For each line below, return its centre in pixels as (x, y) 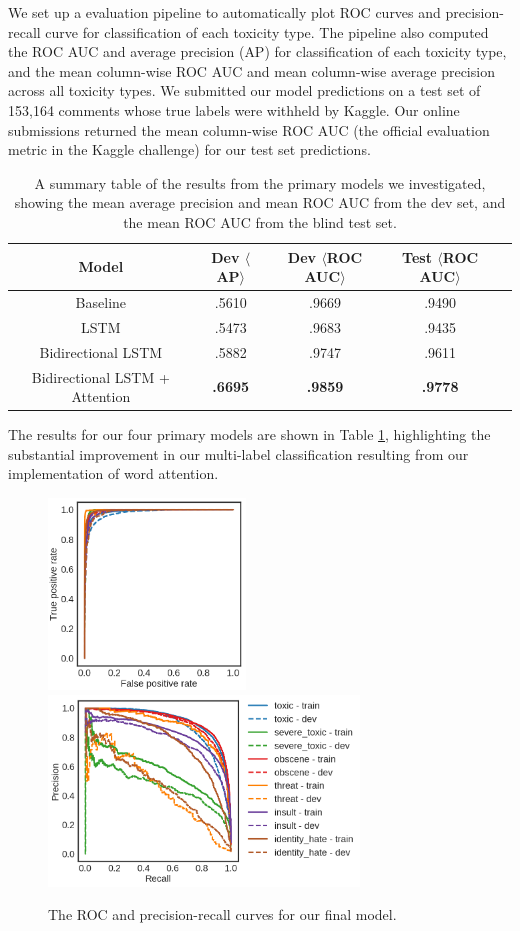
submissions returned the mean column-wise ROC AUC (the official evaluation (249, 129)
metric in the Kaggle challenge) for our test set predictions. (189, 149)
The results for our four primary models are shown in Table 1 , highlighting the (249, 434)
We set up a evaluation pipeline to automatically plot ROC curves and (224, 12)
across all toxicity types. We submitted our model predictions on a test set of (244, 90)
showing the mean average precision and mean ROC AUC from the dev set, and (260, 202)
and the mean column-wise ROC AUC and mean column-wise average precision (251, 70)
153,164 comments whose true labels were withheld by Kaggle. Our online (234, 109)
